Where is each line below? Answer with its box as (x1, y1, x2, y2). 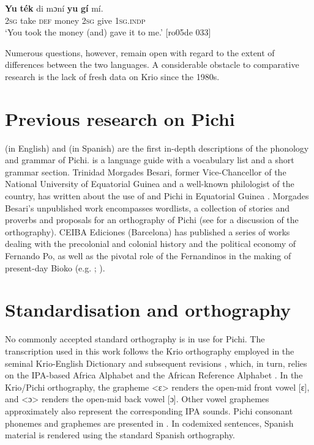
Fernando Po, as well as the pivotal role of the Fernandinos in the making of (5, 249, 291, 262)
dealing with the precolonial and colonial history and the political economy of (5, 237, 296, 250)
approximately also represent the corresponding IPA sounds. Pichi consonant (5, 404, 293, 417)
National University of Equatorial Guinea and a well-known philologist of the (5, 177, 294, 190)
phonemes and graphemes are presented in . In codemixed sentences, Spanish (5, 416, 294, 429)
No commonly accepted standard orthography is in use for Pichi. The (5, 333, 265, 345)
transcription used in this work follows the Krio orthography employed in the (5, 344, 294, 357)
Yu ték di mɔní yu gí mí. (5, 2, 103, 14)
